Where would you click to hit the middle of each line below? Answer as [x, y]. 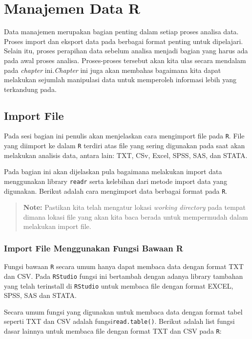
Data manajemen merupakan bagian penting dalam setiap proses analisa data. [121, 32]
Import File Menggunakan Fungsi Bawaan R [94, 248]
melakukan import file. [57, 226]
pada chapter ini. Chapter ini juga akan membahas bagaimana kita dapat [113, 70]
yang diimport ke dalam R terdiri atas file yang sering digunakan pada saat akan [125, 146]
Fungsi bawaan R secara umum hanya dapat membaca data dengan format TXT [124, 266]
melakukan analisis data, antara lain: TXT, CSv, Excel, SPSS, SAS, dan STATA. [126, 155]
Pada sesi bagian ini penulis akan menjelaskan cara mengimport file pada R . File [124, 136]
